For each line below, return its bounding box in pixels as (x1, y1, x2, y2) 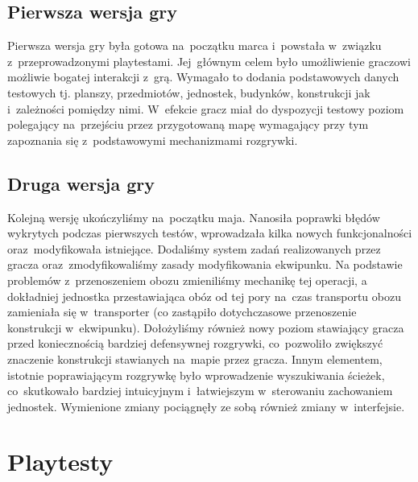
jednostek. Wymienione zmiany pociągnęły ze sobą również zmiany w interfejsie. (7, 398, 405, 414)
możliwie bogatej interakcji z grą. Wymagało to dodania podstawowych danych (7, 68, 399, 85)
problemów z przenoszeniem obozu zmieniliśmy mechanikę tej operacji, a (7, 271, 367, 288)
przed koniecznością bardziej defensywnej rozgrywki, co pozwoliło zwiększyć (7, 335, 383, 352)
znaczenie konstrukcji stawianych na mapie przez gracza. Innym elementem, (7, 350, 383, 367)
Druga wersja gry (7, 171, 155, 196)
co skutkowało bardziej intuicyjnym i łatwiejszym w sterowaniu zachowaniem (7, 382, 393, 399)
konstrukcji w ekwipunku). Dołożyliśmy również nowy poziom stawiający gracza (7, 319, 404, 336)
